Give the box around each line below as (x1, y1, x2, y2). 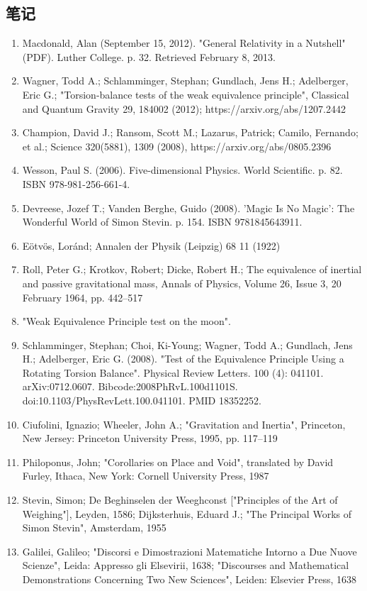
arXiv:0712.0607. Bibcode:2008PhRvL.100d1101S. (22, 379, 238, 394)
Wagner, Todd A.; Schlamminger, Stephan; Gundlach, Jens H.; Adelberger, (22, 73, 349, 88)
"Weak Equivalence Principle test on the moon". (22, 314, 231, 328)
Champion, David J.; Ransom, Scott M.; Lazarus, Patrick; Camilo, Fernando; (22, 125, 358, 140)
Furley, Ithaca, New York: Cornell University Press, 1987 (22, 468, 269, 483)
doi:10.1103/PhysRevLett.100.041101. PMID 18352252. (22, 393, 261, 408)
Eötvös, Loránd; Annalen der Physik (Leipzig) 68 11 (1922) (22, 238, 281, 253)
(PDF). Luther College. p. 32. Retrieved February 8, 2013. (22, 49, 276, 64)
